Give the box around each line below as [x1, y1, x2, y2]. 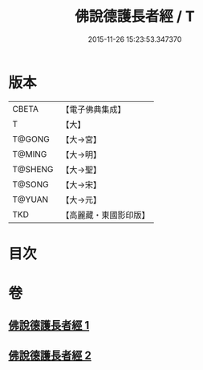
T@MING [12, 148, 47, 159]
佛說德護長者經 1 [8, 319, 90, 332]
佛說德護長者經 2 [8, 348, 92, 362]
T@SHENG [12, 163, 54, 175]
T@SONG [12, 179, 50, 190]
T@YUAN [12, 194, 49, 205]
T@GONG [12, 134, 50, 145]
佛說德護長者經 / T [75, 7, 195, 26]
